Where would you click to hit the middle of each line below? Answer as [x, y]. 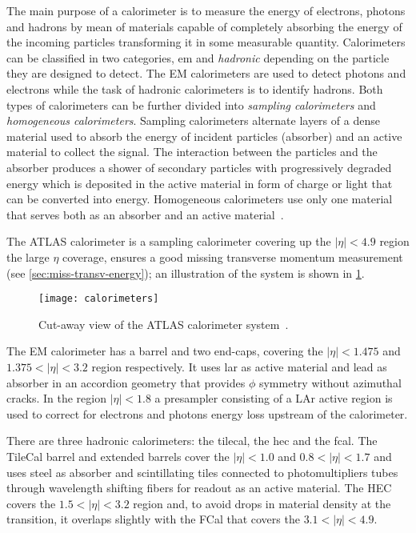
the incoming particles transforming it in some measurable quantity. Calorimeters [206, 42]
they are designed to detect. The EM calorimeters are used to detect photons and [206, 73]
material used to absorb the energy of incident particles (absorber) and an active [204, 136]
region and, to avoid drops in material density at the [262, 503]
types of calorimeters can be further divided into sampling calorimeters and [191, 104]
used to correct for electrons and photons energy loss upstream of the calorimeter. [207, 413]
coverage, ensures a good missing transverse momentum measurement [233, 256]
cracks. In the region [56, 398]
